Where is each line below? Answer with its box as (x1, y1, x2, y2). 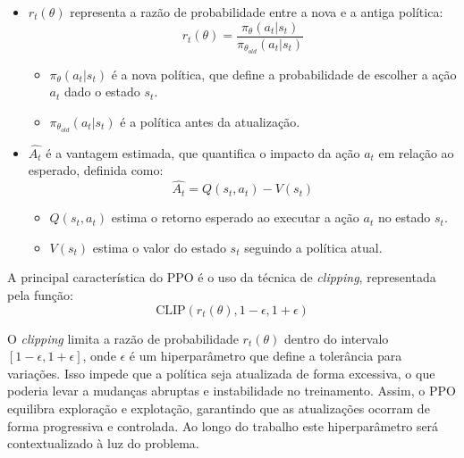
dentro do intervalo (283, 329, 389, 347)
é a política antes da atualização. (120, 112, 300, 130)
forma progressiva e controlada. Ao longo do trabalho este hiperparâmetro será (7, 416, 439, 435)
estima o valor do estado (92, 237, 226, 256)
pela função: (7, 285, 73, 304)
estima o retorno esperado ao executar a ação (111, 208, 359, 227)
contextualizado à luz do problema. (7, 434, 199, 453)
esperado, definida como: (28, 161, 164, 179)
